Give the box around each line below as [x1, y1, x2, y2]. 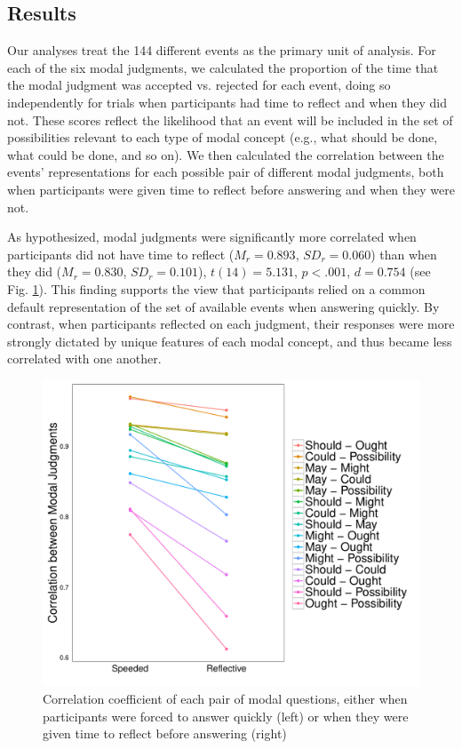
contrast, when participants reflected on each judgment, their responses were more [7, 315, 455, 333]
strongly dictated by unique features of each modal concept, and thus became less [7, 331, 452, 350]
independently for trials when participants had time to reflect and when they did [7, 92, 448, 111]
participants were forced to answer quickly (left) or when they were [43, 706, 409, 725]
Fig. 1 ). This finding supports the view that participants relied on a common [7, 279, 426, 298]
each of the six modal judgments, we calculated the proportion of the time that [7, 58, 439, 76]
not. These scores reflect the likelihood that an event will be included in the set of [7, 110, 453, 129]
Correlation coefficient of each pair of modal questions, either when [43, 689, 408, 707]
